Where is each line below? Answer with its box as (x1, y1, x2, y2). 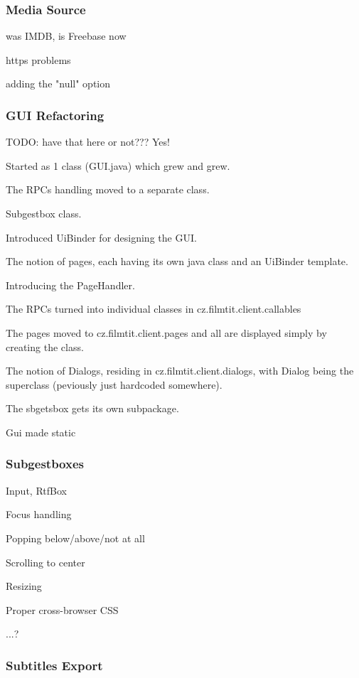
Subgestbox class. (6, 206, 82, 220)
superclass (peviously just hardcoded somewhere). (6, 377, 223, 392)
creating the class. (6, 339, 84, 354)
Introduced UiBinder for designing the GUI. (6, 230, 197, 244)
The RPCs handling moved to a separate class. (6, 182, 210, 197)
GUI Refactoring (6, 106, 105, 124)
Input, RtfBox (6, 483, 67, 497)
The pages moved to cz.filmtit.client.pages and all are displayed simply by (6, 325, 327, 340)
